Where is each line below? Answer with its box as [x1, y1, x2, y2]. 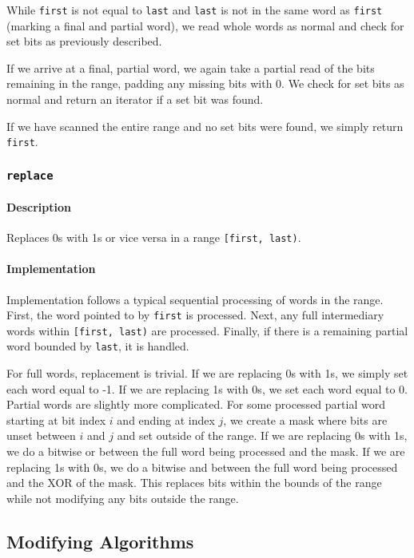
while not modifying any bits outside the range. [6, 489, 239, 506]
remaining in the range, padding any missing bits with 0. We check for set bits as [6, 75, 404, 92]
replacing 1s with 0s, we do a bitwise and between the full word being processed [6, 458, 398, 475]
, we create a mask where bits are [223, 411, 388, 428]
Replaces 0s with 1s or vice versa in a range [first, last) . [6, 229, 301, 246]
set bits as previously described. [6, 33, 162, 49]
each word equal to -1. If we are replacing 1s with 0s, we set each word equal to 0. [6, 380, 408, 397]
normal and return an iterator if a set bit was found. [6, 91, 264, 108]
